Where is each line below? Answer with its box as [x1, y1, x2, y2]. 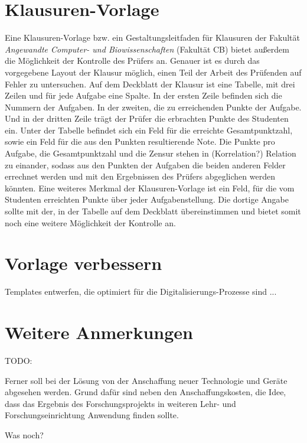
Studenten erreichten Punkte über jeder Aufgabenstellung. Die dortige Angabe [5, 193, 289, 206]
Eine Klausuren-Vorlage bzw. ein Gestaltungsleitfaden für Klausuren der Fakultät [5, 31, 301, 44]
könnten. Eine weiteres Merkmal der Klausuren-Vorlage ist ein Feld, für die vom [5, 181, 295, 194]
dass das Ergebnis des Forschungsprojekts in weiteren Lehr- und [5, 397, 236, 409]
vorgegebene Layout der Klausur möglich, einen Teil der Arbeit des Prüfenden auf [5, 66, 302, 78]
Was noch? [5, 429, 44, 441]
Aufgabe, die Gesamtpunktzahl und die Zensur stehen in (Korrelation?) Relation [5, 147, 296, 159]
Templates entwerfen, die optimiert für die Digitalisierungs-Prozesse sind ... [5, 285, 277, 298]
